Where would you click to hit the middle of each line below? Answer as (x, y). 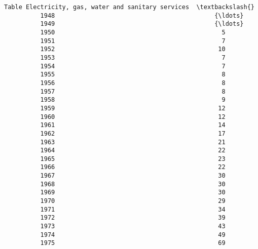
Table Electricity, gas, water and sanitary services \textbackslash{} (129, 7)
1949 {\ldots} (142, 24)
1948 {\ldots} (142, 15)
